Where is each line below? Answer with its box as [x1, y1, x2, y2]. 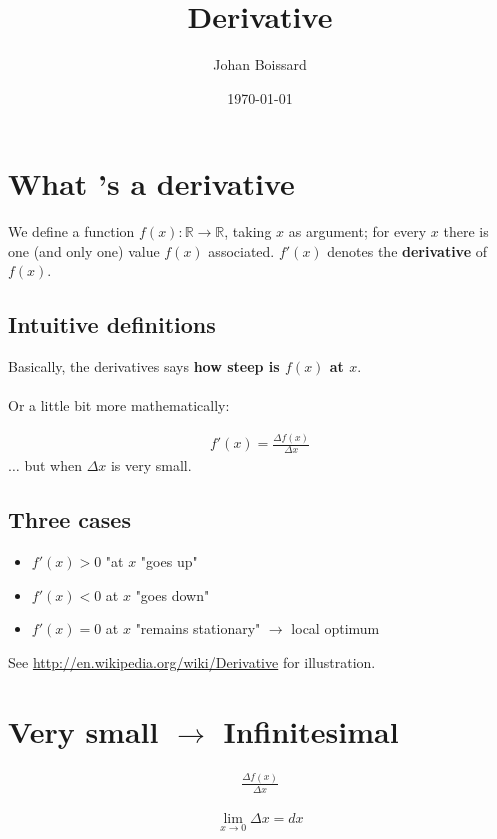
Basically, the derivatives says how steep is [8, 356, 280, 377]
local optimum [291, 618, 380, 639]
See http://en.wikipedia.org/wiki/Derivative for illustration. [8, 651, 376, 672]
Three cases [8, 504, 131, 535]
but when [24, 455, 82, 476]
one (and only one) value [8, 240, 160, 261]
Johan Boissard [213, 54, 307, 75]
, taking [224, 221, 272, 242]
